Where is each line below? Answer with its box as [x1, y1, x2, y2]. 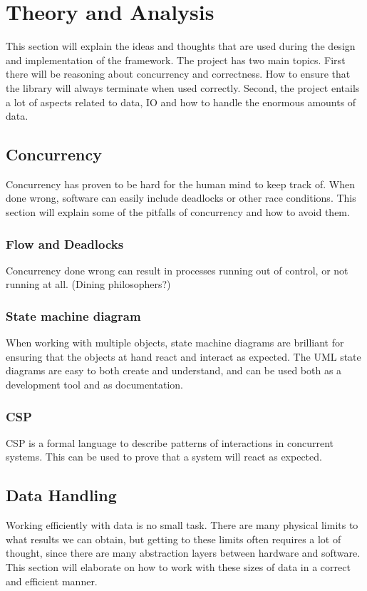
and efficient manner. [6, 573, 98, 588]
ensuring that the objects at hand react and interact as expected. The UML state [6, 349, 361, 364]
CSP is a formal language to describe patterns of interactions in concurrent [6, 435, 334, 450]
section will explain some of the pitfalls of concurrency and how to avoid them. [6, 205, 350, 220]
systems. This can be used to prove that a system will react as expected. [6, 449, 322, 464]
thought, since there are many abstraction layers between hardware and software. [6, 545, 361, 560]
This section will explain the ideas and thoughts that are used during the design [6, 38, 356, 53]
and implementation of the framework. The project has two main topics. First [6, 52, 346, 67]
